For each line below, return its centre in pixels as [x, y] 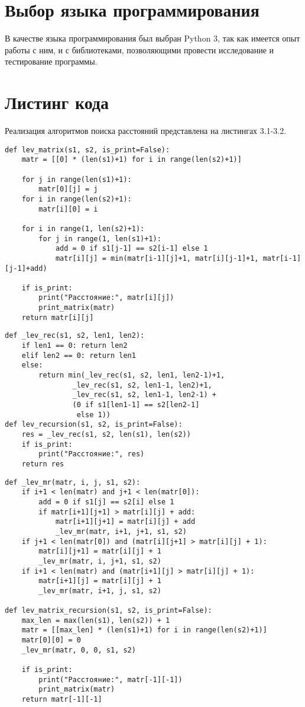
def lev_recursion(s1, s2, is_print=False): [94, 425]
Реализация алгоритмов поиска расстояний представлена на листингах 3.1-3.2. [146, 131]
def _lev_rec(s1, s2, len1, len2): [75, 336]
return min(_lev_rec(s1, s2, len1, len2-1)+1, [132, 375]
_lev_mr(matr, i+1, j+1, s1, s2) [121, 531]
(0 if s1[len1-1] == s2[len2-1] [136, 405]
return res [43, 464]
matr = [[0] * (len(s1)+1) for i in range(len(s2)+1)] [132, 160]
